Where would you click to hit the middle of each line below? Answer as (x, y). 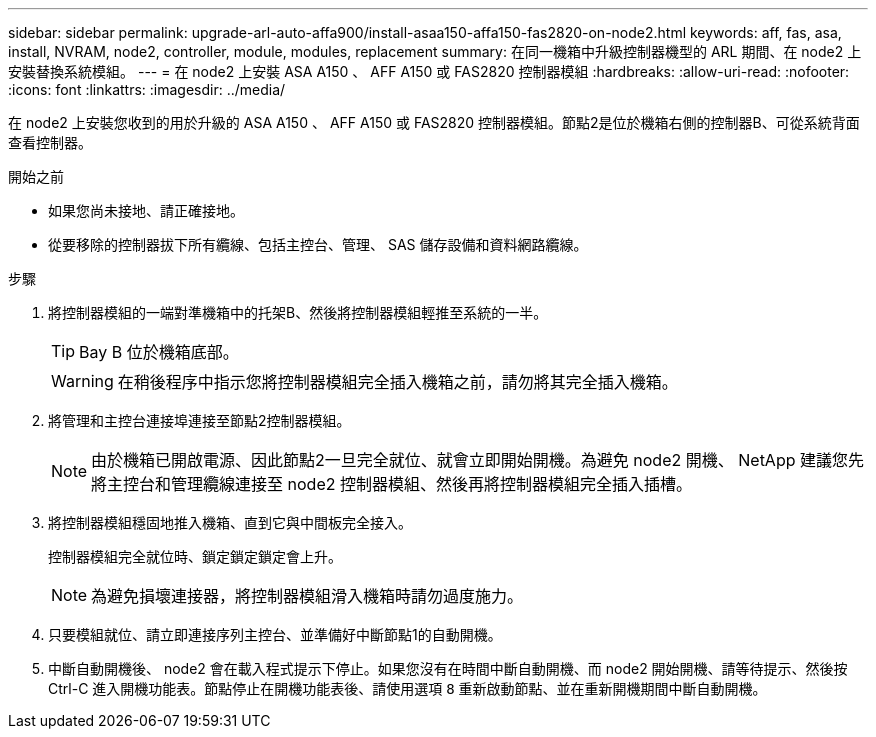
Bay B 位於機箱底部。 (159, 352)
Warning (82, 381)
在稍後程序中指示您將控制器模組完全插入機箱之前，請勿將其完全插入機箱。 (397, 382)
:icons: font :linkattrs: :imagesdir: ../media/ (147, 89)
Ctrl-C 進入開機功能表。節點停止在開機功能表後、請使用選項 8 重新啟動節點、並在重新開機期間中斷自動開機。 (407, 688)
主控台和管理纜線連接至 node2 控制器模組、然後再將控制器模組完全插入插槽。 (399, 484)
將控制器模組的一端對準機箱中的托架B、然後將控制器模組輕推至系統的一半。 (298, 312)
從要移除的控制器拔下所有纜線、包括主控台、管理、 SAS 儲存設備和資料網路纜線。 (318, 244)
